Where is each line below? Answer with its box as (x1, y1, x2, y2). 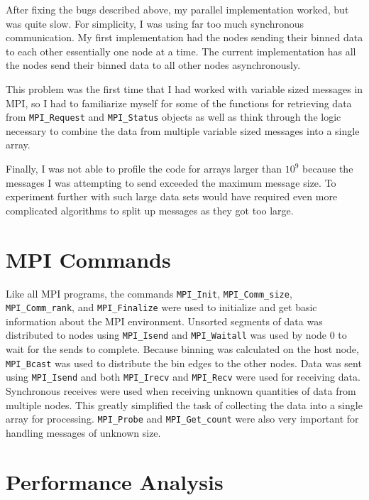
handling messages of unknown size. (6, 425, 161, 440)
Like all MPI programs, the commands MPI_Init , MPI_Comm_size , (6, 286, 292, 300)
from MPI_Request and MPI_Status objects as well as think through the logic (6, 109, 341, 124)
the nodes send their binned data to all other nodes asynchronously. (6, 58, 301, 72)
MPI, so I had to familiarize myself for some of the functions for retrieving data (6, 95, 352, 110)
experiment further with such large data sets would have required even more (6, 189, 338, 204)
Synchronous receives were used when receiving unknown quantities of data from (6, 383, 356, 398)
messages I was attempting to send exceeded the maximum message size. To (6, 175, 336, 190)
